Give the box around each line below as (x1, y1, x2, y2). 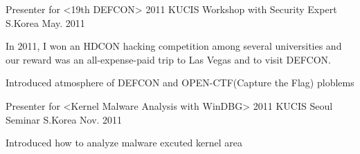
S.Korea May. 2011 (6, 15, 85, 30)
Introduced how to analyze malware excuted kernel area (6, 135, 242, 150)
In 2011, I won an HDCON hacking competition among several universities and (6, 39, 342, 53)
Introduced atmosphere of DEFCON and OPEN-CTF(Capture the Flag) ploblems (6, 75, 354, 90)
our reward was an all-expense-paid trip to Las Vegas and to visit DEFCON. (6, 52, 331, 66)
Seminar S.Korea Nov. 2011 (6, 112, 123, 126)
